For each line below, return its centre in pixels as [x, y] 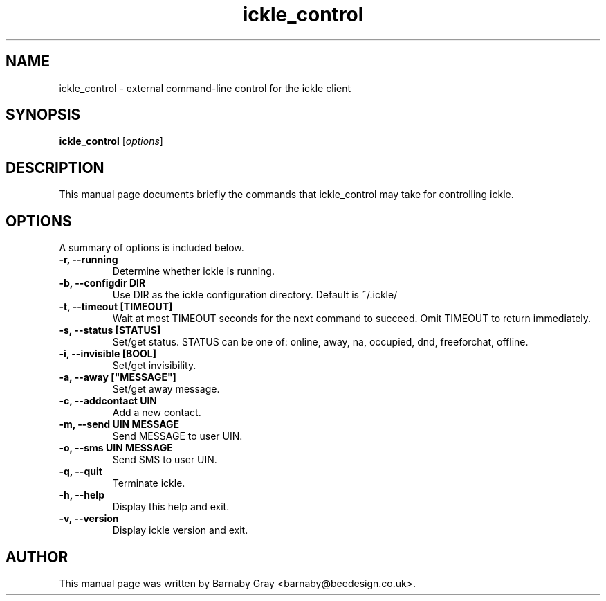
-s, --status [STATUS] [110, 330]
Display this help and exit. [171, 507]
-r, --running [89, 260]
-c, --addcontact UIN [108, 401]
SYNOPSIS [43, 115]
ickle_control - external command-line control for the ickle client [205, 88]
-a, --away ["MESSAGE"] [118, 377]
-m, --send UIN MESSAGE [119, 424]
